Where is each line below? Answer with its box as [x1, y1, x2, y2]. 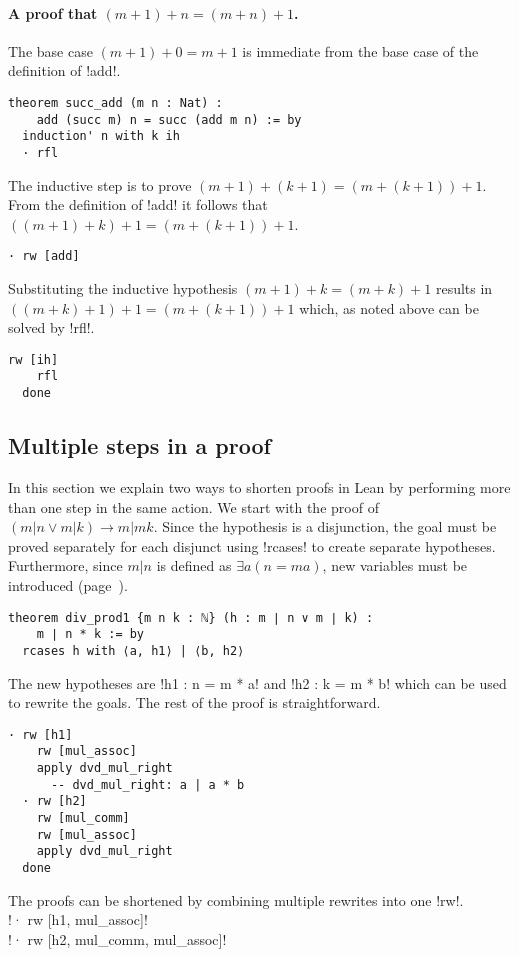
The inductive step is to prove [8, 174, 192, 195]
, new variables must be [322, 555, 468, 576]
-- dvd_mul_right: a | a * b [50, 777, 245, 792]
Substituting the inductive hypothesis [8, 278, 238, 299]
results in [435, 278, 493, 299]
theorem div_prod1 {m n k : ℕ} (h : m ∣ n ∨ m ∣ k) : [8, 610, 374, 625]
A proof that [8, 2, 98, 23]
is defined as [156, 555, 232, 576]
